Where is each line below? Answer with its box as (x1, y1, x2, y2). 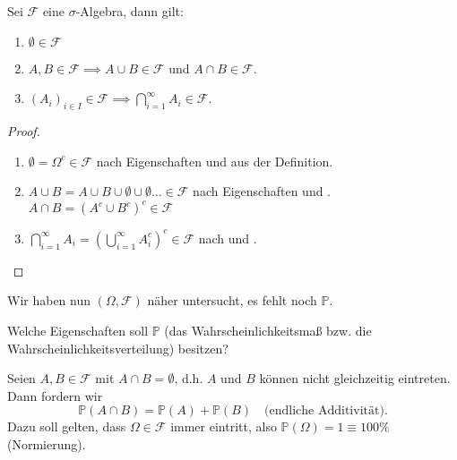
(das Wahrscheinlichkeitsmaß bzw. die (164, 320, 372, 339)
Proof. (7, 121, 40, 140)
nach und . (198, 228, 257, 247)
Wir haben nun (7, 291, 91, 310)
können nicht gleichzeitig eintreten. (259, 369, 451, 388)
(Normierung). (7, 434, 86, 453)
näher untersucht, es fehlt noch (147, 291, 317, 310)
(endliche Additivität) (264, 405, 384, 418)
